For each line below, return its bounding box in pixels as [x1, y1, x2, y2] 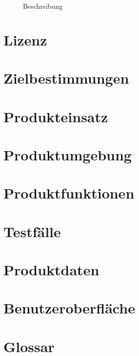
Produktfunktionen [3, 183, 135, 203]
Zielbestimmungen [3, 68, 129, 88]
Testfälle [3, 221, 61, 241]
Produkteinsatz [3, 106, 108, 126]
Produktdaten [3, 260, 99, 280]
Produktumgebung [3, 144, 132, 164]
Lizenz [3, 29, 47, 49]
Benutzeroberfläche [3, 298, 135, 318]
